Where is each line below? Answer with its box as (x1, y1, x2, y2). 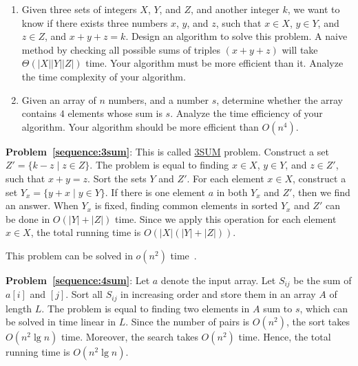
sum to (263, 301, 293, 315)
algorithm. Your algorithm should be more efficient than (21, 119, 259, 133)
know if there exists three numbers (21, 15, 168, 30)
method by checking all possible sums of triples (21, 42, 220, 56)
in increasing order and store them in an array (120, 287, 316, 301)
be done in (6, 211, 50, 226)
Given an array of (21, 92, 96, 107)
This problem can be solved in (6, 248, 133, 262)
